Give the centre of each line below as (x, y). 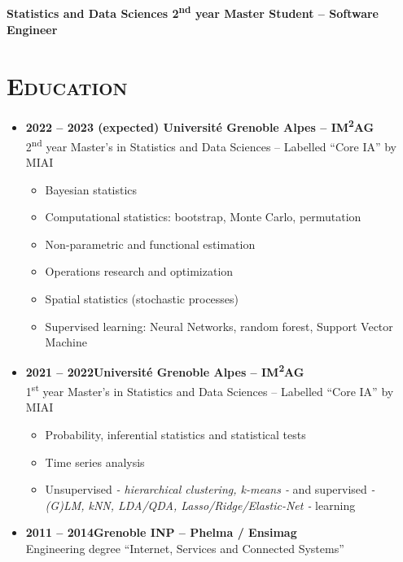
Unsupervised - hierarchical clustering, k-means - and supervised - (210, 489)
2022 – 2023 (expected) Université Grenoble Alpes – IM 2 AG (200, 126)
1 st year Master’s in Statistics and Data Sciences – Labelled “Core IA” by (210, 390)
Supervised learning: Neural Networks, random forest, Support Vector (219, 326)
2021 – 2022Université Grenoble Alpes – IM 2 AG (165, 371)
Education (67, 85)
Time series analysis (95, 462)
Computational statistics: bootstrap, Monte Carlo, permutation (203, 217)
